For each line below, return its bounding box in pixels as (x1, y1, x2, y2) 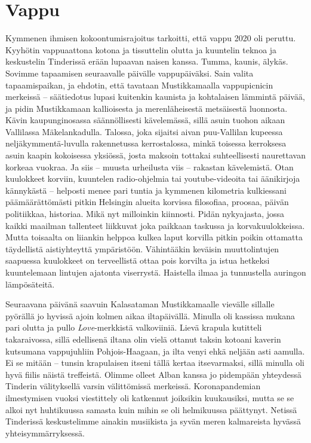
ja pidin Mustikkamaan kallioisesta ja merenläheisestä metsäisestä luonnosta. (5, 102, 288, 114)
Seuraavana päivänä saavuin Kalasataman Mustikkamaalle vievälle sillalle (5, 298, 275, 310)
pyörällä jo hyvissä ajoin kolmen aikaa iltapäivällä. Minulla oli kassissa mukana (5, 309, 295, 322)
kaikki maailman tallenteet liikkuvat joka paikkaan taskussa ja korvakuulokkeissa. (5, 219, 305, 231)
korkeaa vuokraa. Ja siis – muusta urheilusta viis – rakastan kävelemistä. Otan (5, 160, 294, 173)
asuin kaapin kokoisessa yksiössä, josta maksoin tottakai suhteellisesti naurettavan (5, 149, 306, 161)
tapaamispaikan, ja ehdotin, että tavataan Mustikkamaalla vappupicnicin (5, 78, 273, 91)
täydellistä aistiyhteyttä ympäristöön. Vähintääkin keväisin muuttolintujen (5, 242, 279, 255)
